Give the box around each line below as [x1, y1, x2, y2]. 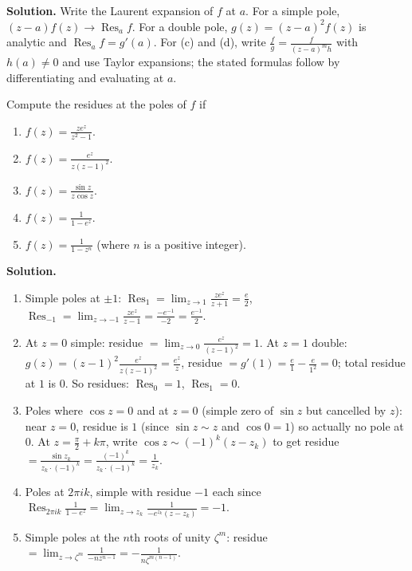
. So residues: [65, 375, 129, 392]
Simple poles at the [25, 528, 120, 545]
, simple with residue [89, 482, 191, 499]
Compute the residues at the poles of [6, 96, 186, 112]
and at [137, 401, 169, 418]
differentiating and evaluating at [6, 69, 164, 85]
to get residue [273, 433, 339, 450]
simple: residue [70, 333, 143, 350]
